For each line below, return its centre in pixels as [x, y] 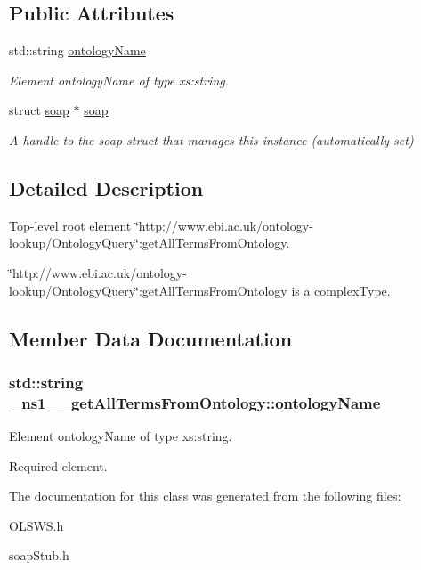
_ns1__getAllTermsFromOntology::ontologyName [195, 402]
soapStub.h [39, 555]
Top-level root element [70, 225]
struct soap [39, 110]
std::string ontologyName [77, 50]
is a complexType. [341, 290]
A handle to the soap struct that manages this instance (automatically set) [211, 139]
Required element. [58, 465]
